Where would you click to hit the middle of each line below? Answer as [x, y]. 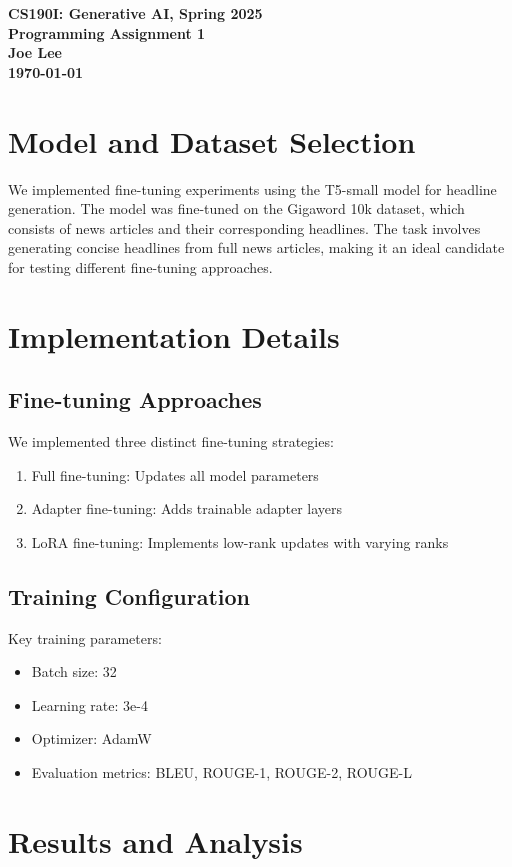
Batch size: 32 [74, 671]
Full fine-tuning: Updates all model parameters [175, 474]
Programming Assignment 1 [107, 32]
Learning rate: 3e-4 [89, 704]
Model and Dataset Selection [212, 140]
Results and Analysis [155, 840]
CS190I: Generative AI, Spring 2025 [135, 13]
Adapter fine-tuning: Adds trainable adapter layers [187, 508]
